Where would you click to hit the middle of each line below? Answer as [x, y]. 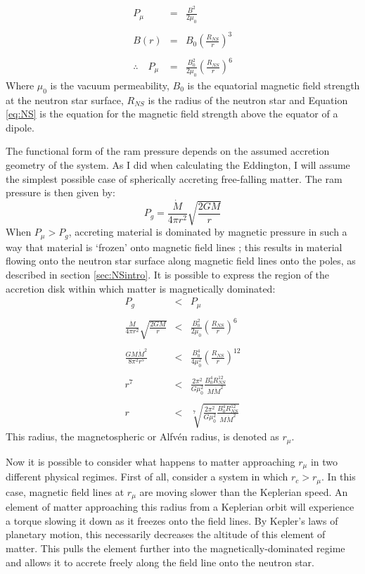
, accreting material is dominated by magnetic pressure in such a [208, 232]
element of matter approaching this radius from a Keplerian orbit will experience [180, 507]
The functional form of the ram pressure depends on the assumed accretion [168, 151]
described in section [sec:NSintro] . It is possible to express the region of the [168, 274]
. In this [339, 477]
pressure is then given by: [60, 192]
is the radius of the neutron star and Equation [248, 100]
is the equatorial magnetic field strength [274, 85]
